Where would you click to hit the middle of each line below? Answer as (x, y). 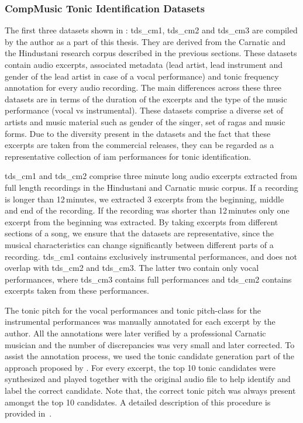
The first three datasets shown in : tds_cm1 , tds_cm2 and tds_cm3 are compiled (151, 30)
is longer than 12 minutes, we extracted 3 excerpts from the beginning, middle (144, 199)
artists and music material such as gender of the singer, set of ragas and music (145, 121)
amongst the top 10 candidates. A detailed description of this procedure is (138, 402)
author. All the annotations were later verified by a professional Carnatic (135, 333)
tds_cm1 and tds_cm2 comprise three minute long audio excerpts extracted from (151, 176)
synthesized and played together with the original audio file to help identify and (148, 379)
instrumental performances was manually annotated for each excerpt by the (140, 321)
